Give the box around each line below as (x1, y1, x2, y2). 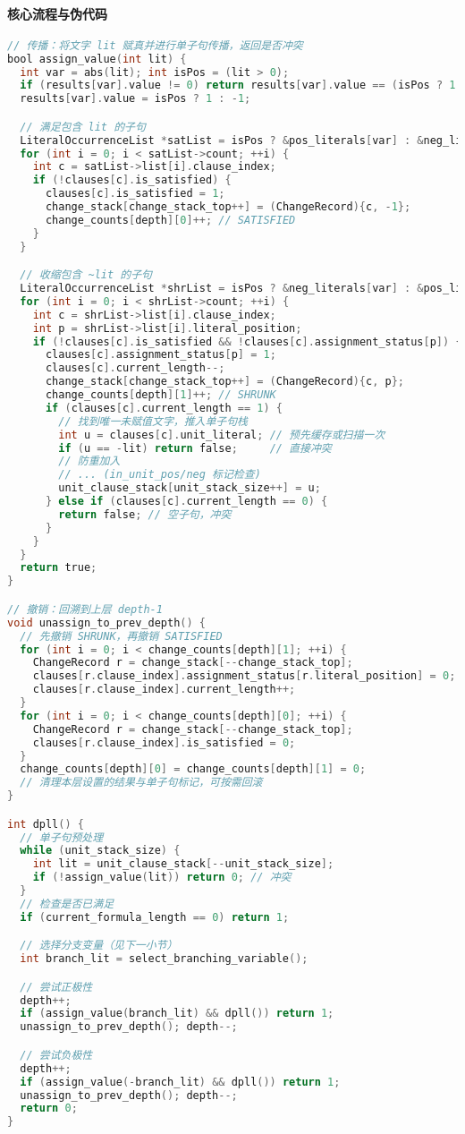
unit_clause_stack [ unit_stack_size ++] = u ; (58, 482, 321, 495)
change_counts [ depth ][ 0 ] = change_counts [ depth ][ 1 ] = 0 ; (20, 763, 367, 776)
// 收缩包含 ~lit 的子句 (20, 269, 152, 282)
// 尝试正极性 (20, 980, 93, 993)
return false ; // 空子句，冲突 (58, 507, 232, 521)
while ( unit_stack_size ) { (20, 844, 181, 857)
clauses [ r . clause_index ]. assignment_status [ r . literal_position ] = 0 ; (32, 669, 456, 683)
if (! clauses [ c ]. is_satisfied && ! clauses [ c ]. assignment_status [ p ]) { (32, 335, 462, 348)
